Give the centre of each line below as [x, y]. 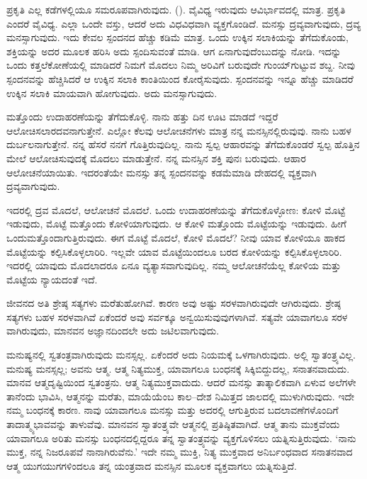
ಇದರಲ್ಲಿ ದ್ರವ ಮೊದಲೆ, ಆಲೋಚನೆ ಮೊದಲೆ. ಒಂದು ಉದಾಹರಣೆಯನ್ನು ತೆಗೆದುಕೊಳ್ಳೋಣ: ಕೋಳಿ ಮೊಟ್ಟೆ [176, 209]
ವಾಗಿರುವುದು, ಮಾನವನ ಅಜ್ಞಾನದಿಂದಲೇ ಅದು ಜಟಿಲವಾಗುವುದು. [113, 331]
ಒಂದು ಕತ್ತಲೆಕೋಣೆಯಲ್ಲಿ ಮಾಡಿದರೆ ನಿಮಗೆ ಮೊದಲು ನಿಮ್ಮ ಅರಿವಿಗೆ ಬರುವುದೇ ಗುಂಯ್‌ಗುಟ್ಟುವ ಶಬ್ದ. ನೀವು [181, 65]
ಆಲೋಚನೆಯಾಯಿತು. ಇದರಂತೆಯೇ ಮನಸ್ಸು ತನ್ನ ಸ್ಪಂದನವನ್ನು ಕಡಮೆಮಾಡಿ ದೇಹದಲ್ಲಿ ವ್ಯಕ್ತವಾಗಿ [162, 172]
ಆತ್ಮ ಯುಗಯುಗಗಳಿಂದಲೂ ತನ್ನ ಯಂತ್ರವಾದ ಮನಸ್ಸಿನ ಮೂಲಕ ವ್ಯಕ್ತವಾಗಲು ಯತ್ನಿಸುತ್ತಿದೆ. [152, 465]
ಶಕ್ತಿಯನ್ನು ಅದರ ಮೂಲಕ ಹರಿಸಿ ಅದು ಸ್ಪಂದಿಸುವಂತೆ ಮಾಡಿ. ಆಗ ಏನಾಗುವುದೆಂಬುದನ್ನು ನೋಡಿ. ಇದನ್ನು [174, 51]
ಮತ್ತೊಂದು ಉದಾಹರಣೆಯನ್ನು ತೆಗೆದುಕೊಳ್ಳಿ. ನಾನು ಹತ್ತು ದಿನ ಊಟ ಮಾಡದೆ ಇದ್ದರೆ [142, 117]
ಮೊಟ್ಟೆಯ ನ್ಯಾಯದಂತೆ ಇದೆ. [52, 279]
